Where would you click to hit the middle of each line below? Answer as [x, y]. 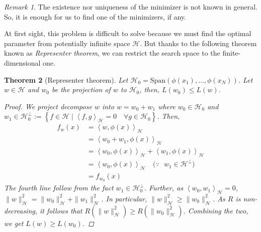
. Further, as [163, 188]
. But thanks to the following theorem [198, 43]
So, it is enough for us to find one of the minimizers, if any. [95, 16]
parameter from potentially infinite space [67, 43]
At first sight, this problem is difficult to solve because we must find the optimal [128, 33]
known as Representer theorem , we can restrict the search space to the [112, 53]
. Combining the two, [216, 210]
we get [14, 223]
